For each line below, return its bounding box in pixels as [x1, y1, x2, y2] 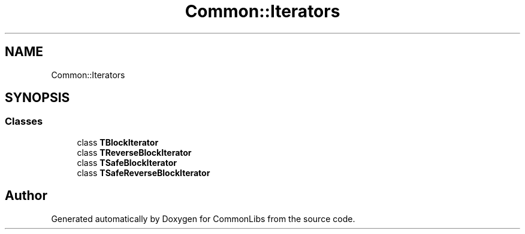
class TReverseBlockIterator [77, 147, 192, 158]
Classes [5, 115, 43, 128]
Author [5, 188, 47, 204]
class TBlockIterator [77, 137, 159, 147]
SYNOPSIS [5, 90, 70, 106]
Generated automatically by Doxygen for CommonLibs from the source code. [51, 213, 355, 224]
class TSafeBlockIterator [77, 157, 177, 168]
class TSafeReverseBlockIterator [77, 167, 210, 178]
